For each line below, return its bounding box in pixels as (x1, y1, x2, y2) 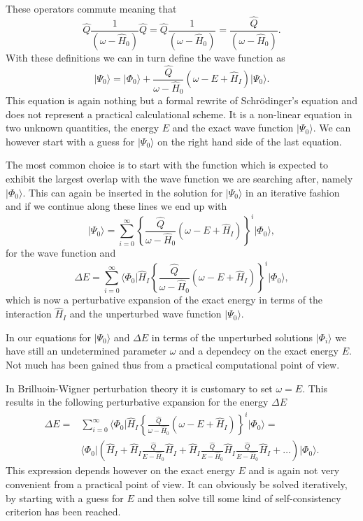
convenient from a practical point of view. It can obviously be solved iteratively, (6, 476, 348, 491)
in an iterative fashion (245, 185, 340, 199)
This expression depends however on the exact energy (6, 463, 235, 478)
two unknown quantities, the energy (6, 120, 159, 135)
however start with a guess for (6, 134, 135, 148)
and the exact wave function (172, 120, 294, 135)
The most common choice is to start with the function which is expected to (6, 157, 329, 172)
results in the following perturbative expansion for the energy (6, 394, 269, 409)
